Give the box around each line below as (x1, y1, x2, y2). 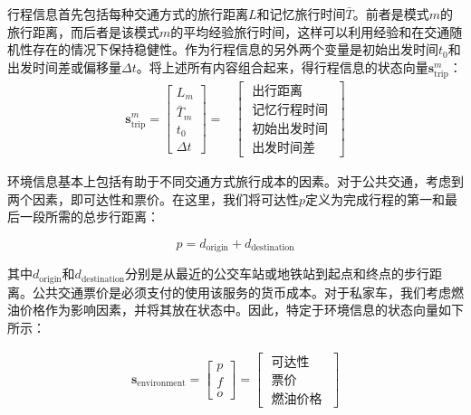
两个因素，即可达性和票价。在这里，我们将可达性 (7, 189, 299, 208)
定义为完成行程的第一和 (305, 189, 446, 208)
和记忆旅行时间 (256, 5, 346, 23)
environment (137, 379, 186, 389)
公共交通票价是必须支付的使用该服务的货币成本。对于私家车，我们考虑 (32, 282, 451, 301)
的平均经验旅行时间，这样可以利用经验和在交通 (170, 22, 450, 41)
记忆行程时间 (252, 104, 329, 117)
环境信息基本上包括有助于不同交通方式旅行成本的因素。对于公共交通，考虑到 (7, 172, 464, 191)
